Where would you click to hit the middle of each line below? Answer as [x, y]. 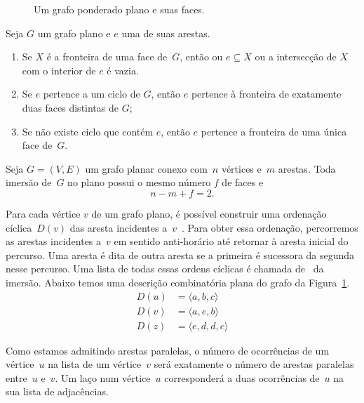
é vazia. [123, 70]
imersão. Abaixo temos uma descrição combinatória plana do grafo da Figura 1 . [178, 282]
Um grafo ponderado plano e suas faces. [119, 9]
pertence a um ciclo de [92, 94]
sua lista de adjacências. [57, 391]
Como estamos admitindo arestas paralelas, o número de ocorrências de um [168, 350]
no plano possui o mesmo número [139, 182]
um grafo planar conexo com [146, 168]
